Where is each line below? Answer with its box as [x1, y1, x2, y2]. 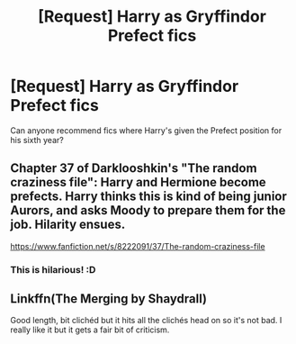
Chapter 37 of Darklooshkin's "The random [10, 160, 257, 177]
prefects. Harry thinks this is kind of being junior [10, 189, 287, 204]
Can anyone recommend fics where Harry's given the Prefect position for [10, 124, 283, 136]
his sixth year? [10, 134, 64, 145]
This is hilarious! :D [10, 263, 96, 276]
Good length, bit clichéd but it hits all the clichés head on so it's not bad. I [10, 315, 283, 326]
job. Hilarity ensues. [10, 217, 126, 232]
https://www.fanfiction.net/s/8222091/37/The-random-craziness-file [10, 240, 265, 251]
